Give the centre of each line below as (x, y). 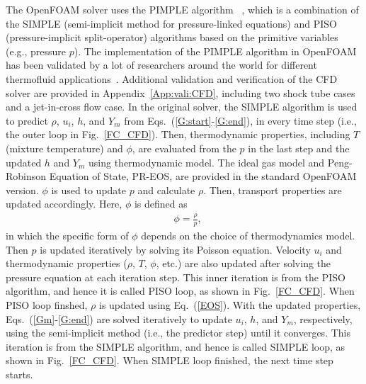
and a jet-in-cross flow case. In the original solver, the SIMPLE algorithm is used (182, 107)
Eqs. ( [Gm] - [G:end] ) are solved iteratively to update (119, 318)
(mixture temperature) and (64, 148)
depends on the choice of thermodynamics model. (248, 236)
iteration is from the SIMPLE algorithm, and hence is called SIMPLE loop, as (176, 346)
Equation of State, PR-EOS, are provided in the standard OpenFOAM (203, 176)
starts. (19, 374)
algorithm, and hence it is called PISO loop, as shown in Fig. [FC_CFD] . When (180, 291)
